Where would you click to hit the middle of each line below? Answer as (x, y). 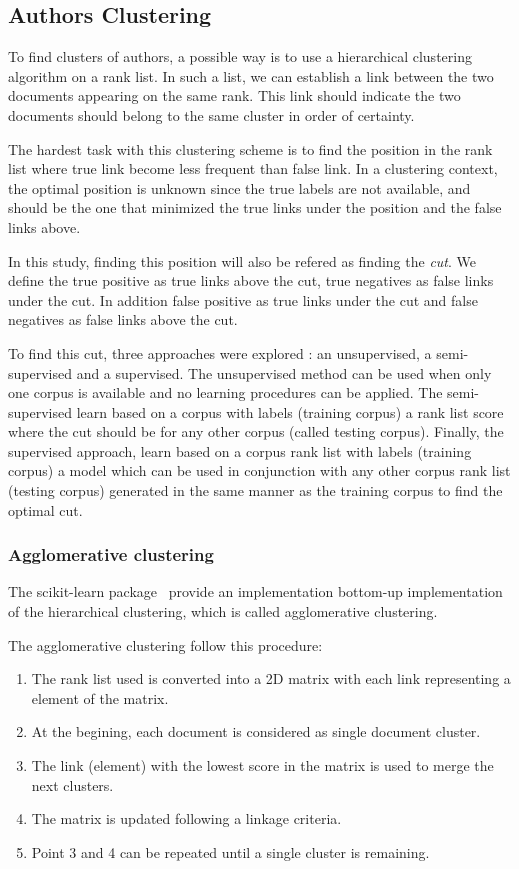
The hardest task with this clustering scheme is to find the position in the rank (250, 148)
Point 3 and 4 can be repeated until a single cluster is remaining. (230, 851)
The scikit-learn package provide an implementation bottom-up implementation (255, 591)
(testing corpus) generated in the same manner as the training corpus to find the (255, 490)
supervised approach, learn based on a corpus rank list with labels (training (240, 450)
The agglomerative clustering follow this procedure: (165, 644)
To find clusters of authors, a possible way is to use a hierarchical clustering (240, 56)
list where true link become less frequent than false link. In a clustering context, (253, 168)
